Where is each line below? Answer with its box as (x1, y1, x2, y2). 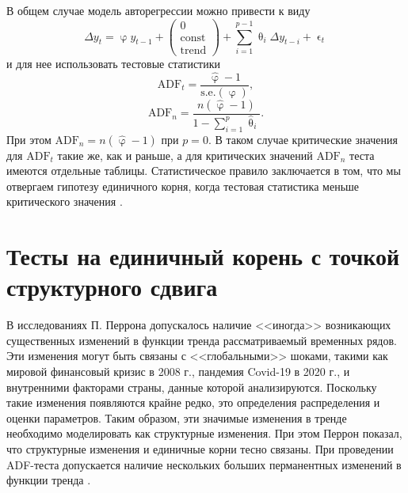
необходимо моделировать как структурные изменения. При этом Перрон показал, (6, 425, 402, 442)
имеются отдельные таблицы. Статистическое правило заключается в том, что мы (6, 162, 401, 179)
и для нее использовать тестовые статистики (6, 55, 221, 71)
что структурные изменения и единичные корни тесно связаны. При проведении (6, 440, 394, 457)
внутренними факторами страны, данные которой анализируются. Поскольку (6, 378, 377, 395)
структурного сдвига (6, 271, 218, 303)
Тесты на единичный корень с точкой (6, 240, 400, 272)
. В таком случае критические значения (208, 131, 398, 147)
